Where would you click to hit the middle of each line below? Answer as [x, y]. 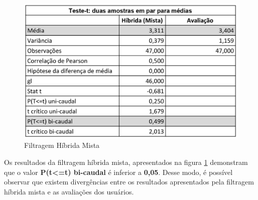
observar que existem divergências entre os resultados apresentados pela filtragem [129, 182]
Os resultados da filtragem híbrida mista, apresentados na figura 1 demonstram [126, 162]
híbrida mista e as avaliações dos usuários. [69, 191]
